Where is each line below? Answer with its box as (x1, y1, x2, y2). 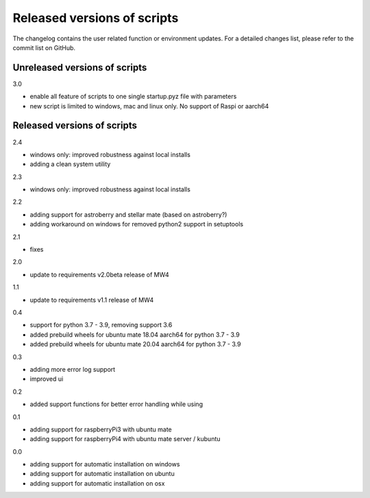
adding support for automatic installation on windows (29, 460, 180, 469)
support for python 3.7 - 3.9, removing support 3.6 (29, 321, 173, 329)
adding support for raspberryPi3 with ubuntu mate (29, 425, 173, 434)
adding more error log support (29, 365, 116, 373)
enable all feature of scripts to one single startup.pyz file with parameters (29, 93, 237, 101)
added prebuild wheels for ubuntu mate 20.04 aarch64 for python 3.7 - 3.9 (29, 340, 241, 348)
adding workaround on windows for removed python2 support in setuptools (29, 220, 243, 228)
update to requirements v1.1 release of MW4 (29, 296, 154, 304)
